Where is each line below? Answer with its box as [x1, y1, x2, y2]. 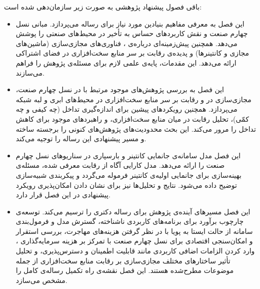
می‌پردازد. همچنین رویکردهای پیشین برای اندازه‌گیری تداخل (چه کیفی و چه [15, 104, 237, 114]
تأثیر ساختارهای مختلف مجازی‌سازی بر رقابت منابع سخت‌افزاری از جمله [15, 255, 230, 265]
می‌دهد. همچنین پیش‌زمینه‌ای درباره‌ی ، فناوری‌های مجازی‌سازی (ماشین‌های [15, 38, 237, 48]
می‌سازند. [15, 67, 44, 78]
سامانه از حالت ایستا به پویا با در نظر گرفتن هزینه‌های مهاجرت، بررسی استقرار [15, 225, 253, 236]
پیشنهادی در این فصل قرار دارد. [15, 189, 110, 200]
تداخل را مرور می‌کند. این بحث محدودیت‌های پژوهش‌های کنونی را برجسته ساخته [15, 123, 256, 134]
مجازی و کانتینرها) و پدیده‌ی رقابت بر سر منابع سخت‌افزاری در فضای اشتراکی [15, 48, 249, 58]
